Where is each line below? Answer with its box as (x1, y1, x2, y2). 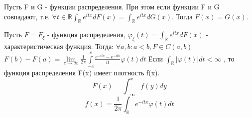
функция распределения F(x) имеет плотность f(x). (4, 67, 160, 77)
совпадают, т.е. (4, 11, 50, 21)
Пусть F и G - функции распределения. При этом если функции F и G (4, 1, 220, 11)
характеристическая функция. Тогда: (4, 41, 114, 52)
